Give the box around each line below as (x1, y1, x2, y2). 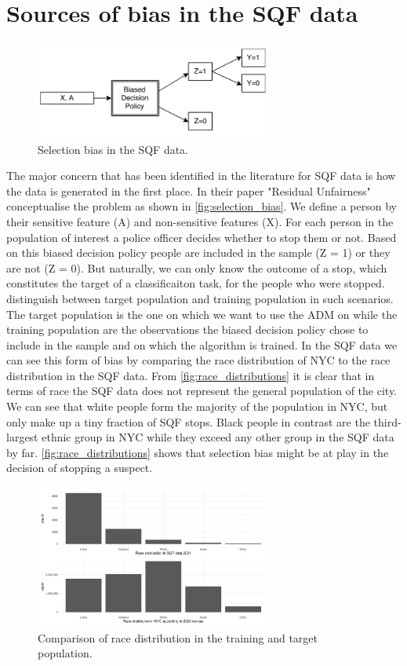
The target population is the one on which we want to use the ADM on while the (6, 306, 398, 322)
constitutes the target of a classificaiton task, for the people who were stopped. (6, 275, 385, 291)
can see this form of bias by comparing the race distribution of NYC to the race (6, 352, 391, 368)
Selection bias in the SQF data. (38, 141, 189, 157)
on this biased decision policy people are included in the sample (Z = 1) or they (6, 244, 391, 261)
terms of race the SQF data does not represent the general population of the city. (6, 382, 398, 399)
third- (373, 413, 402, 430)
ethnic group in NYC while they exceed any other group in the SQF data (42, 429, 394, 445)
